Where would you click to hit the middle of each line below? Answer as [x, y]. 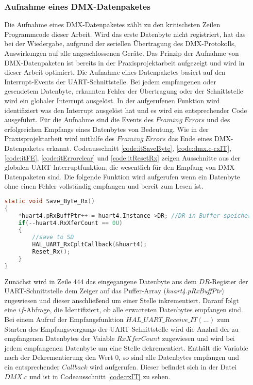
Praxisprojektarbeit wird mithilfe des [59, 138]
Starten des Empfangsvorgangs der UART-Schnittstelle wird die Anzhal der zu [122, 329]
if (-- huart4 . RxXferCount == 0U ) [70, 223]
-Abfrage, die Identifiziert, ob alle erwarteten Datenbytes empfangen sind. [134, 310]
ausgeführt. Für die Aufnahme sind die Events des [79, 120]
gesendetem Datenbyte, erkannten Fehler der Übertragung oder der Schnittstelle [124, 91]
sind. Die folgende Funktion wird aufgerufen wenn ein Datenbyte [144, 176]
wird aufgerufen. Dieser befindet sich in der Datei [163, 367]
